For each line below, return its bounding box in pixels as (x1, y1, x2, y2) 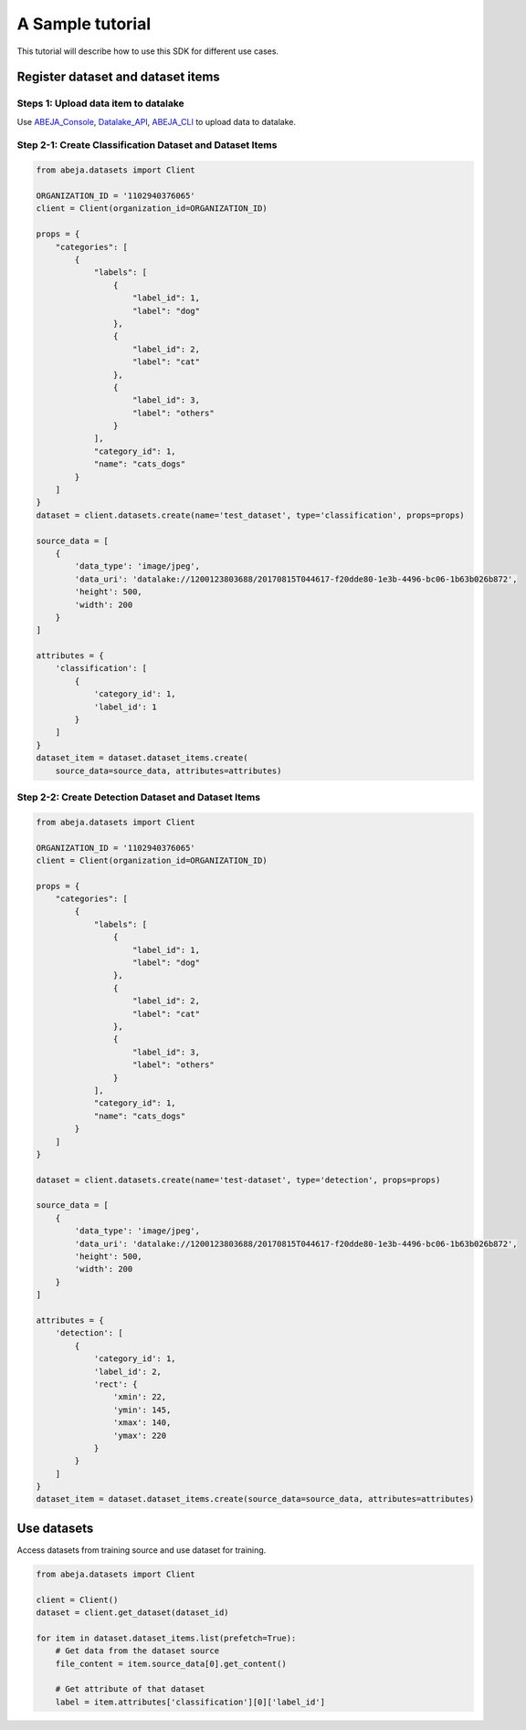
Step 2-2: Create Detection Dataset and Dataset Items (16, 791, 260, 803)
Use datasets (16, 1520, 94, 1536)
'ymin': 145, (112, 1404, 172, 1415)
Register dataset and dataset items (16, 69, 221, 85)
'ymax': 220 (112, 1430, 167, 1441)
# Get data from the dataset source (55, 1646, 219, 1656)
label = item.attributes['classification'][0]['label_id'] (55, 1696, 326, 1707)
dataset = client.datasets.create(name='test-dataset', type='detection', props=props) (36, 1174, 441, 1185)
